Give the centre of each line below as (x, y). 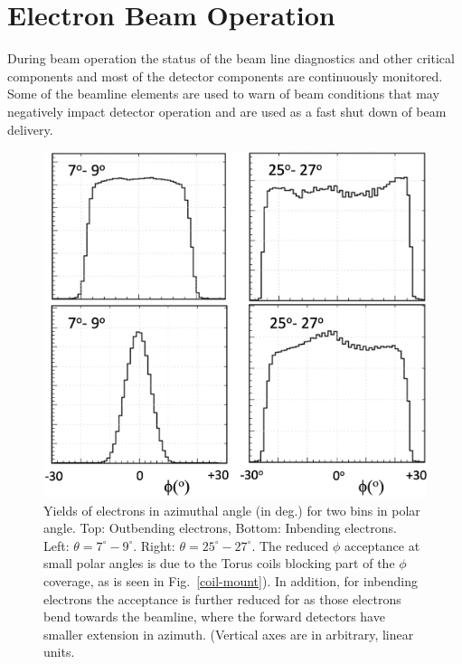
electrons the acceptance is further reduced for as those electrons (222, 598)
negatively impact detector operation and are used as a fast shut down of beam (227, 111)
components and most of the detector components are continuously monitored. (225, 76)
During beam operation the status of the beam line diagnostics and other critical (231, 58)
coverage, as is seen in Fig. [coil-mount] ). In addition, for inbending (231, 581)
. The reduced (290, 545)
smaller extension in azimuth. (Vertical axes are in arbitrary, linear (229, 634)
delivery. (30, 129)
